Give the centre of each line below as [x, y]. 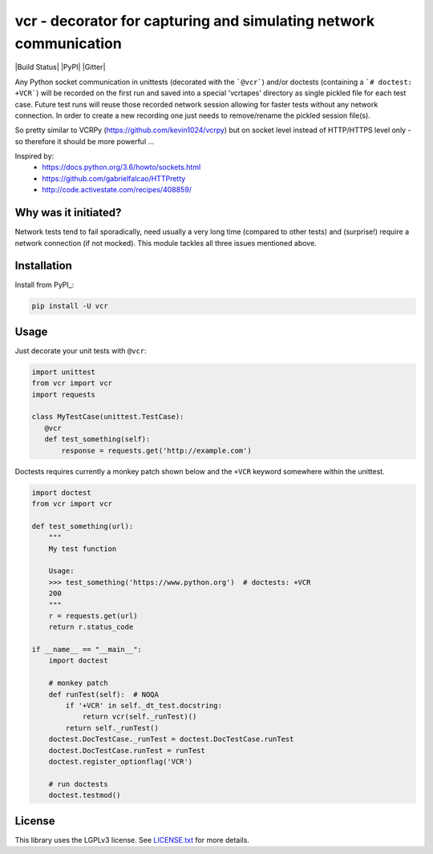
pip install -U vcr [70, 306]
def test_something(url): [83, 526]
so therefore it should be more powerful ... [85, 141]
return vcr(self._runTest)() [140, 717]
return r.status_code [91, 627]
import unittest [64, 372]
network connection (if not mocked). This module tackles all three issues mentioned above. [166, 243]
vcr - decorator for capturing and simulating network [195, 21]
